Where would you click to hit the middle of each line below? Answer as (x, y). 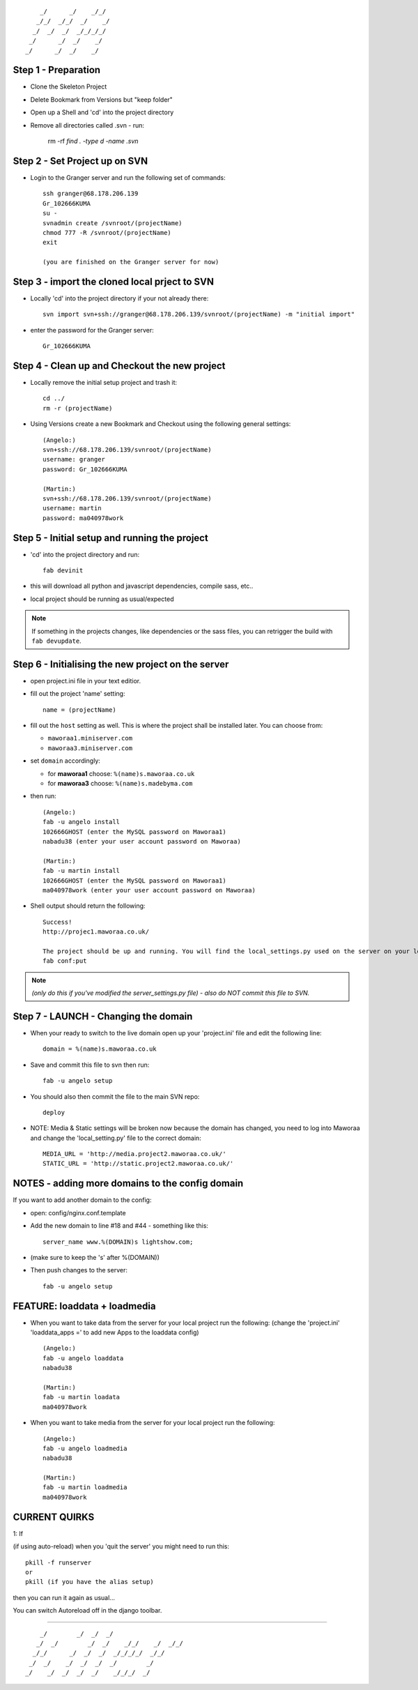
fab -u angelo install (82, 822)
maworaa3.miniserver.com (90, 748)
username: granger (74, 459)
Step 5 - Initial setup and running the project (110, 538)
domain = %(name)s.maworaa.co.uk (100, 1049)
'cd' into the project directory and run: (85, 554)
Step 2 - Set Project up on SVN (80, 161)
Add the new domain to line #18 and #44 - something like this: (119, 1226)
